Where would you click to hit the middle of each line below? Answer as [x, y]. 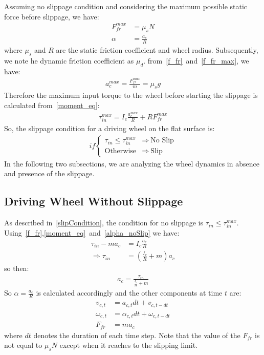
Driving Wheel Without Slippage [94, 201]
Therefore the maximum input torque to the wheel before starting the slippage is [131, 95]
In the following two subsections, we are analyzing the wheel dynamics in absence [132, 163]
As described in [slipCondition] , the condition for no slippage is [104, 223]
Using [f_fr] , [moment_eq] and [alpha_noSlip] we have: [92, 233]
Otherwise [120, 151]
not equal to [23, 345]
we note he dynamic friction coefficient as [69, 60]
